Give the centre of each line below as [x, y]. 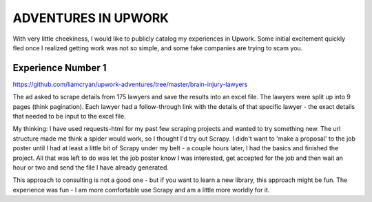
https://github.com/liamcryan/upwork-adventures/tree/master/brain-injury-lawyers [130, 84]
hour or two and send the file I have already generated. [91, 167]
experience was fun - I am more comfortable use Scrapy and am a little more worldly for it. [141, 190]
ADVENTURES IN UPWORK [91, 18]
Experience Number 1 [60, 68]
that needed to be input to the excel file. [70, 117]
